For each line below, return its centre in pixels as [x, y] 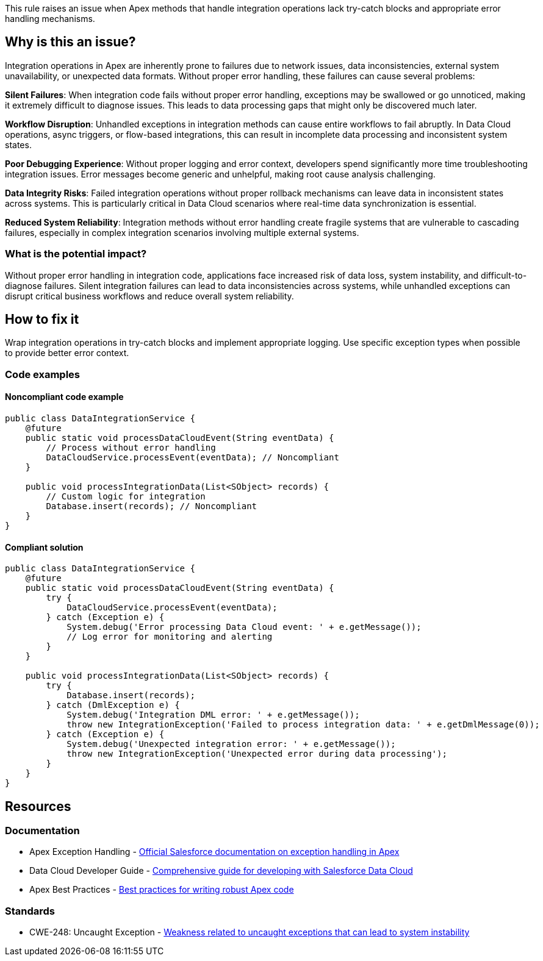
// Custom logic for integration [126, 497]
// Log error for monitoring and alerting [170, 637]
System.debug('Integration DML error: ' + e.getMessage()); [213, 715]
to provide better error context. [67, 353]
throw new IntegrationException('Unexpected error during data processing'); [257, 754]
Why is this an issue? [70, 42]
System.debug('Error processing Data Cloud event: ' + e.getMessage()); [244, 627]
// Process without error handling [131, 448]
